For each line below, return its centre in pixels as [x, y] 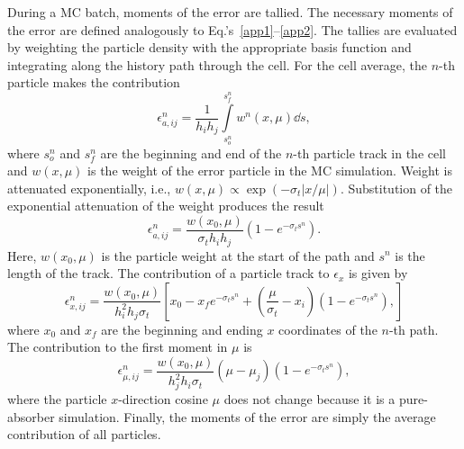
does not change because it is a [309, 399]
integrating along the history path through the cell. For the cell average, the [217, 64]
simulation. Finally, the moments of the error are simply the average [247, 416]
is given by [378, 273]
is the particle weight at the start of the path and [238, 255]
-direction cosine [163, 399]
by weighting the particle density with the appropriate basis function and [209, 47]
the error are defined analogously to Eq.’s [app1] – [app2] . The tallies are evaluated [232, 29]
